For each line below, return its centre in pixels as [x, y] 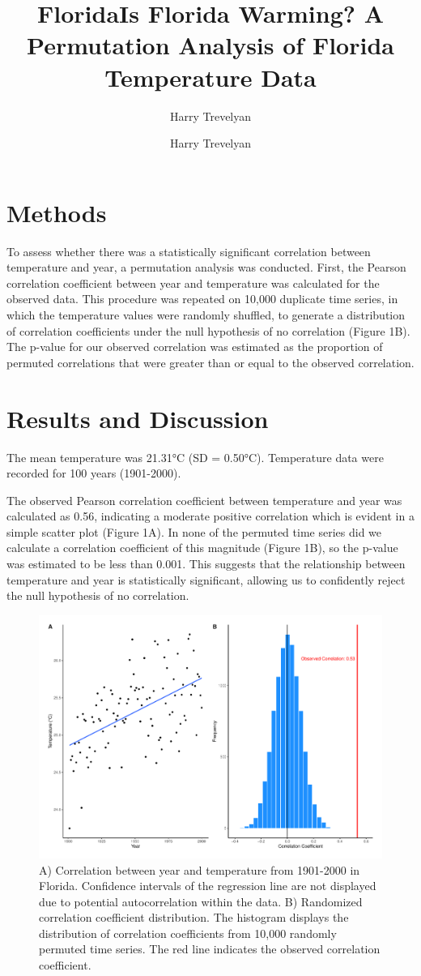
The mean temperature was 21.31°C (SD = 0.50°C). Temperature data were [195, 457]
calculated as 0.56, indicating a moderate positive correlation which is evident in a [210, 516]
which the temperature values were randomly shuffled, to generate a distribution [206, 315]
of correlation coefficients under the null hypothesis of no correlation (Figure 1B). [208, 330]
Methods [57, 212]
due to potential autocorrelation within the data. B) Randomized [201, 901]
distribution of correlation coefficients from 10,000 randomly [188, 933]
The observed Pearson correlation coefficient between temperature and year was [204, 500]
